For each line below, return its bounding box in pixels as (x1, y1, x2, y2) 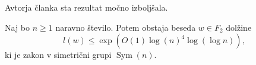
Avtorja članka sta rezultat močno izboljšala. (5, 1, 168, 13)
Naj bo (5, 21, 30, 33)
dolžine (226, 21, 252, 33)
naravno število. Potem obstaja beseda (55, 21, 196, 33)
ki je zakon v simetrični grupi (5, 48, 112, 61)
